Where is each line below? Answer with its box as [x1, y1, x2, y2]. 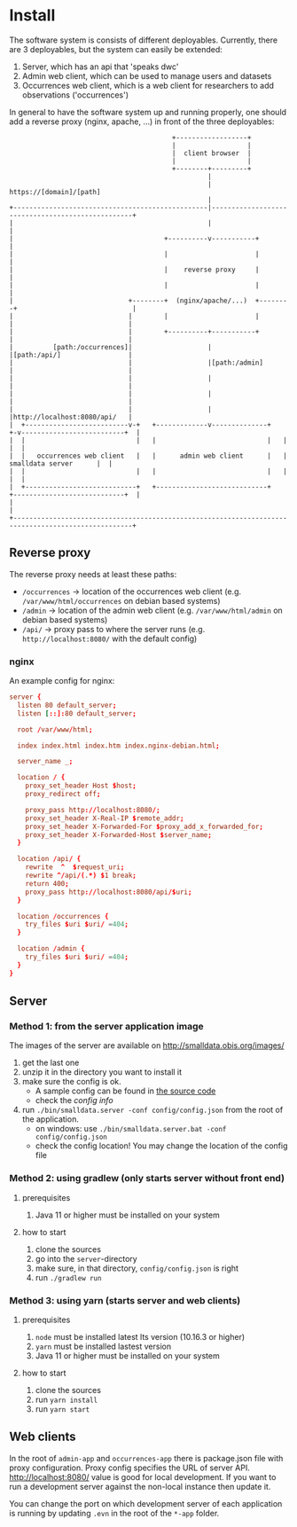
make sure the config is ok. [21, 1077, 121, 1087]
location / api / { [17, 855, 82, 864]
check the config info [35, 1095, 113, 1106]
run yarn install [35, 1394, 98, 1405]
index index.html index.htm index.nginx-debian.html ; [17, 741, 220, 750]
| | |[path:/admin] [9, 358, 264, 367]
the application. [21, 1114, 80, 1124]
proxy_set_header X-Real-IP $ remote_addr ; [25, 813, 184, 823]
